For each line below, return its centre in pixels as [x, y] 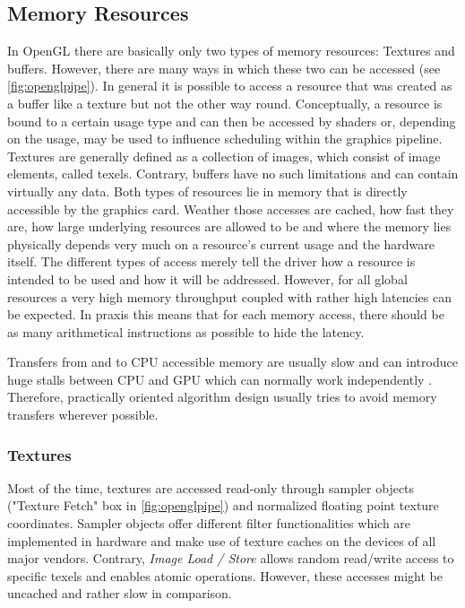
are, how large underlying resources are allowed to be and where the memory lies [229, 226]
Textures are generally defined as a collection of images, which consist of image [224, 156]
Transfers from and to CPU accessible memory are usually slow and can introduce [232, 362]
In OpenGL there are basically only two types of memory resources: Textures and [231, 51]
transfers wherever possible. [83, 415]
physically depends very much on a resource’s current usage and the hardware [221, 243]
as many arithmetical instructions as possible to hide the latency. [186, 331]
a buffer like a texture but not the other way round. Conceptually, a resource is [225, 103]
